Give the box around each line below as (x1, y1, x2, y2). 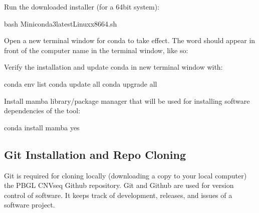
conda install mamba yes (4, 122, 80, 132)
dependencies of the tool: (4, 105, 81, 116)
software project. (4, 199, 55, 210)
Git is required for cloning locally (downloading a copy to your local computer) (4, 170, 247, 180)
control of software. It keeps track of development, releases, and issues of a (4, 189, 232, 200)
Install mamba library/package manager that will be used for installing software (4, 95, 250, 106)
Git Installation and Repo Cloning (4, 146, 186, 162)
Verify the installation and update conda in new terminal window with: (4, 62, 223, 72)
